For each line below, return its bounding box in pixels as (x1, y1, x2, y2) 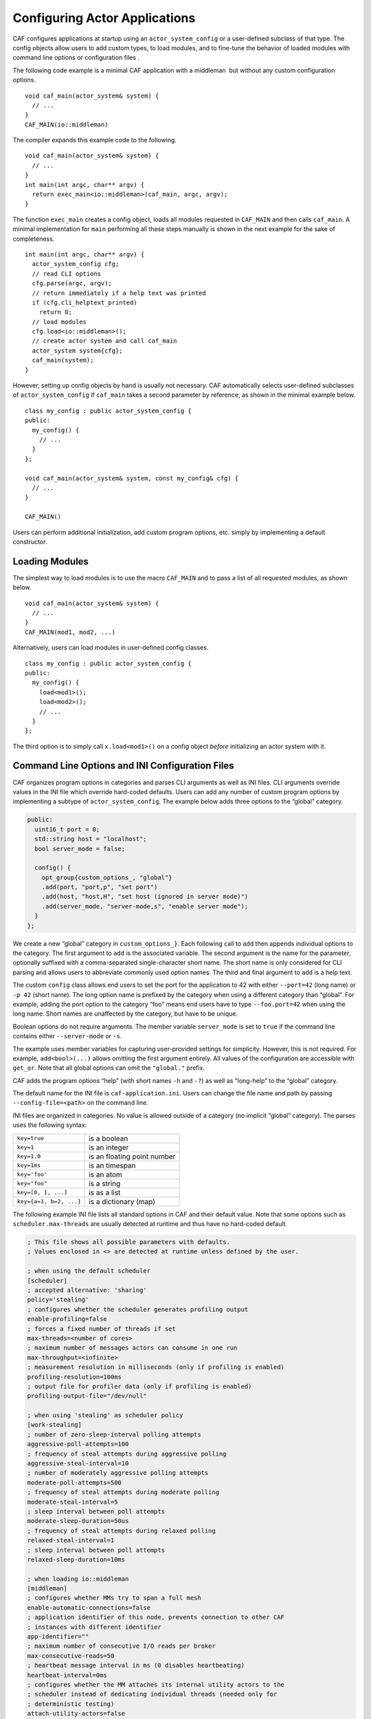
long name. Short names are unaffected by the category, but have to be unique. (12, 1009, 238, 1018)
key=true (16, 1135, 45, 1142)
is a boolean (88, 1133, 128, 1143)
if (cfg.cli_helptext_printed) (32, 298, 137, 306)
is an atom (88, 1170, 123, 1179)
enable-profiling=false (27, 1315, 108, 1323)
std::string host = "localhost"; (34, 835, 147, 843)
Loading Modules (12, 556, 89, 567)
